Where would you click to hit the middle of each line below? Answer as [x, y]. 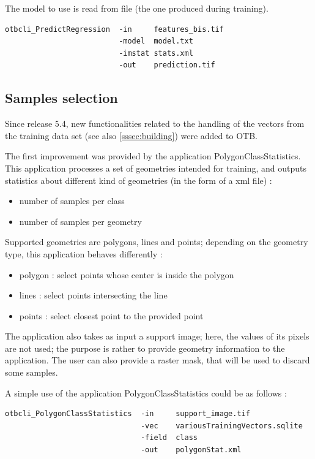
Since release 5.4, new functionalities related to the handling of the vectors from [155, 123]
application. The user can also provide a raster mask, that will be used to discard [157, 360]
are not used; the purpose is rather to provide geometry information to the [145, 348]
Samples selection [61, 98]
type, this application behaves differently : [84, 253]
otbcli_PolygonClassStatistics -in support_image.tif [128, 414]
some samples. [31, 372]
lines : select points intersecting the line [93, 295]
